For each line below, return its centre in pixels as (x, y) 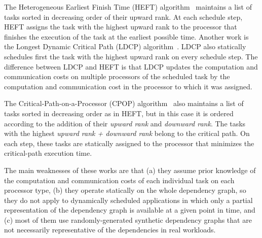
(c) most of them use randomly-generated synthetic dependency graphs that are (128, 219)
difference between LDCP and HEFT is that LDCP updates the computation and (131, 66)
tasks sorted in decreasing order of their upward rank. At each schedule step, (123, 16)
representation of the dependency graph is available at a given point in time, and (130, 210)
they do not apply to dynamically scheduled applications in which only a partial (128, 200)
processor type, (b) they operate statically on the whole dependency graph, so (125, 190)
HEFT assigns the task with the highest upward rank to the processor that (121, 27)
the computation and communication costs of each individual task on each (119, 180)
